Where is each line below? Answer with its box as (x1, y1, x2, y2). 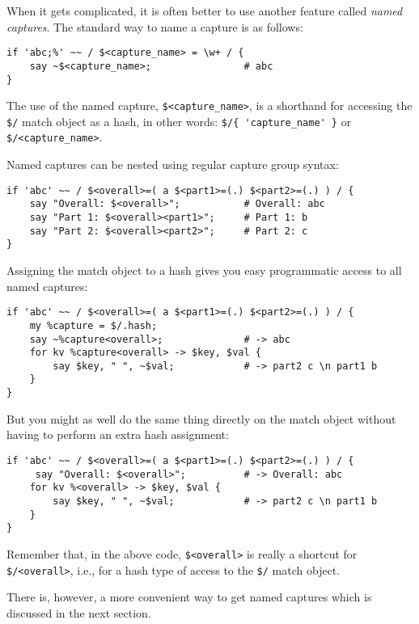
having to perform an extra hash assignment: (6, 426, 229, 443)
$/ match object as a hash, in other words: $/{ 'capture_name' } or (6, 112, 352, 129)
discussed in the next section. (6, 604, 151, 621)
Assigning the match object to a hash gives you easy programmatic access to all (6, 262, 402, 278)
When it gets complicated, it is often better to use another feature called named (6, 2, 403, 19)
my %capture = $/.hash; (29, 319, 158, 331)
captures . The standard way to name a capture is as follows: (6, 18, 303, 35)
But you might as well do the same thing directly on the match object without (6, 410, 396, 427)
